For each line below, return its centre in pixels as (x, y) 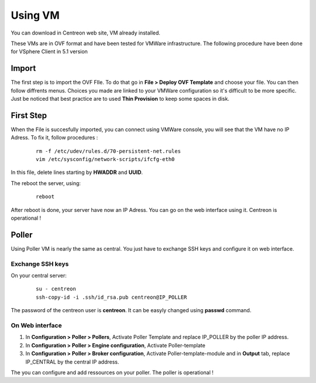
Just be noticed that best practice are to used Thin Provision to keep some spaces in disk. (120, 99)
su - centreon (56, 289)
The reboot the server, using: (46, 183)
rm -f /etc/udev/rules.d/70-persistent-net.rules (109, 151)
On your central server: (39, 276)
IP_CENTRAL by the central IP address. (72, 362)
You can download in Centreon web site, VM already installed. (86, 33)
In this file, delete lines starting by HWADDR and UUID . (77, 172)
